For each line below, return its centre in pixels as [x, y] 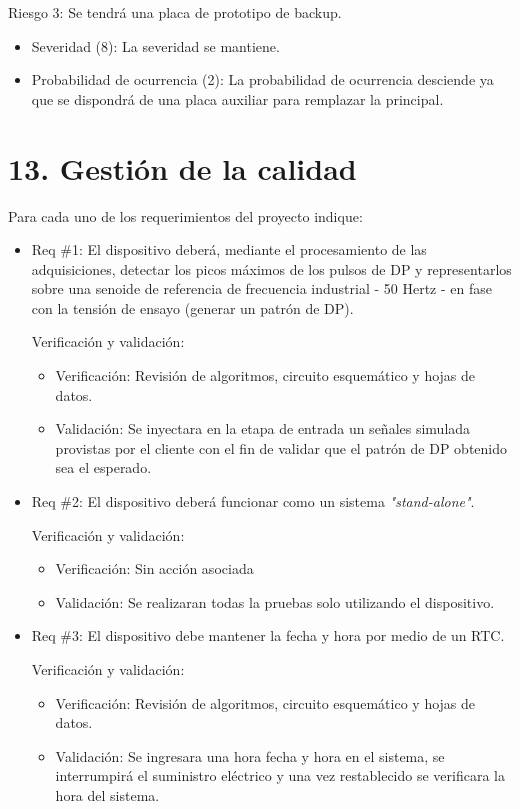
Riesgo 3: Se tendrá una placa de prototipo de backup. [175, 12]
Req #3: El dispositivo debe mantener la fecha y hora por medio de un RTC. [268, 635]
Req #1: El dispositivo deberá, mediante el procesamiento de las [229, 249]
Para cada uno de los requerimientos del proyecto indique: [185, 215]
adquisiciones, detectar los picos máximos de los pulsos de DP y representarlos [271, 268]
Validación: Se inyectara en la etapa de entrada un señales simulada [263, 428]
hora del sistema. [107, 794]
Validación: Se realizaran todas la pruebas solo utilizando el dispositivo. [275, 601]
